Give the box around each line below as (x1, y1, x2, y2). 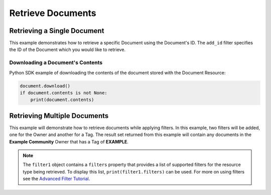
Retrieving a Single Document (9, 26, 104, 35)
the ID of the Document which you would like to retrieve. (9, 46, 125, 52)
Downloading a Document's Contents (9, 59, 103, 66)
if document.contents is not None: (20, 90, 107, 95)
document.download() (20, 83, 70, 88)
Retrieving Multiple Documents (9, 111, 109, 120)
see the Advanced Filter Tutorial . (23, 175, 90, 182)
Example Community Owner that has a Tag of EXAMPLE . (9, 138, 129, 144)
